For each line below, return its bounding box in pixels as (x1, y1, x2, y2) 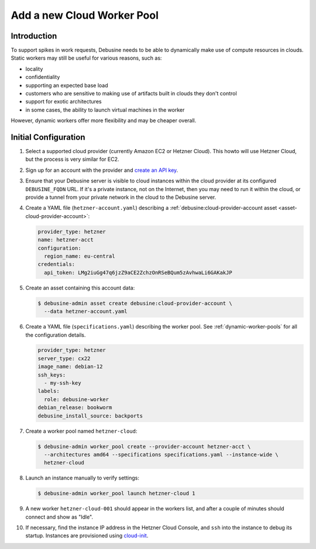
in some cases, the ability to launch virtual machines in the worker (25, 106, 185, 113)
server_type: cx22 (37, 355, 91, 362)
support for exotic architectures (25, 98, 102, 105)
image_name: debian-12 (37, 363, 103, 370)
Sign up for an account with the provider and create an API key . (25, 167, 178, 174)
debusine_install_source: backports (37, 412, 143, 419)
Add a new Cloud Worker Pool (11, 9, 159, 22)
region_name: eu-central (44, 253, 115, 260)
